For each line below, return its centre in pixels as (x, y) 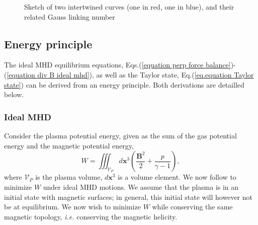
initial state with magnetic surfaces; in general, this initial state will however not (128, 197)
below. (14, 94)
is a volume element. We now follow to (177, 177)
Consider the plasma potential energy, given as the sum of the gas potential (120, 135)
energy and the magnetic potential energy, (69, 145)
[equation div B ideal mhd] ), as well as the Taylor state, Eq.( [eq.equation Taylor (130, 74)
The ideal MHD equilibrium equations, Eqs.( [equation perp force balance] (117, 65)
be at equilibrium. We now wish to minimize (72, 207)
